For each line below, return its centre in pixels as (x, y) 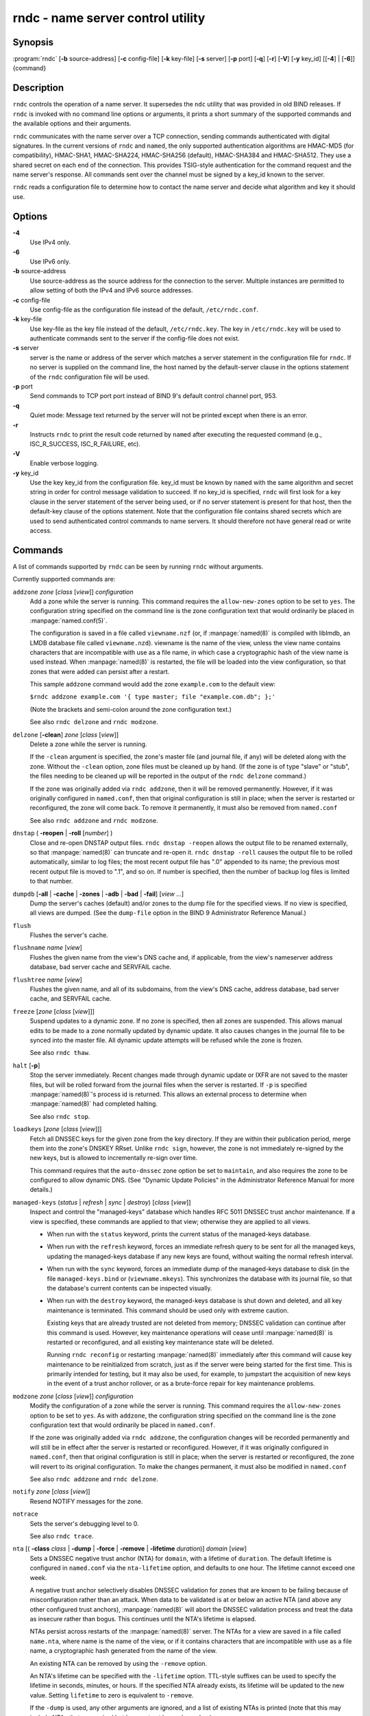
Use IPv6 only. (50, 262)
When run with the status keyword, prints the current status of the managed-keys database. (179, 1234)
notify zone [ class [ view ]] (51, 1492)
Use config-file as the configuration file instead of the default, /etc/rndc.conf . (144, 310)
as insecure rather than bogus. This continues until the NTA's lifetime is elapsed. (143, 1619)
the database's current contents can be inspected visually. (129, 1288)
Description (38, 88)
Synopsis (33, 42)
